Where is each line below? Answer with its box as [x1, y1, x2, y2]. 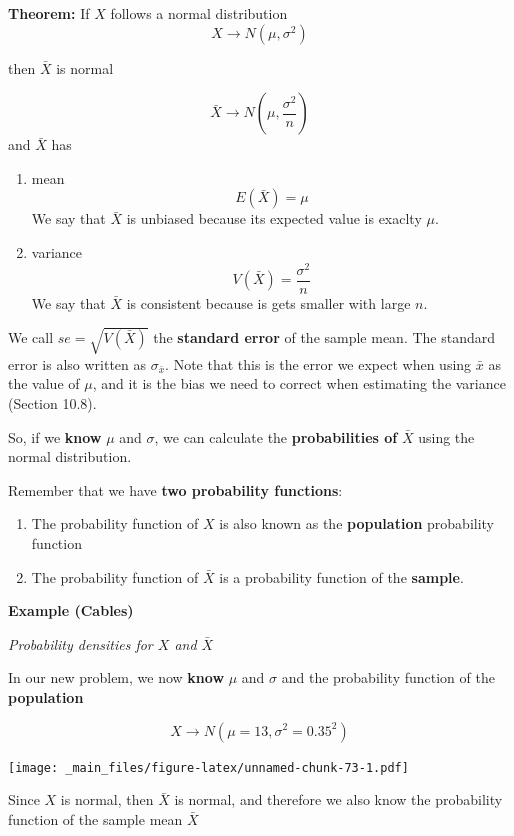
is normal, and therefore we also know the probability [174, 789, 503, 810]
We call [8, 327, 54, 348]
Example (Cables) [8, 600, 134, 621]
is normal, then [60, 789, 154, 810]
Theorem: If [8, 3, 90, 23]
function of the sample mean [8, 808, 183, 829]
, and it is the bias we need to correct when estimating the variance [92, 373, 506, 394]
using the [418, 426, 475, 447]
